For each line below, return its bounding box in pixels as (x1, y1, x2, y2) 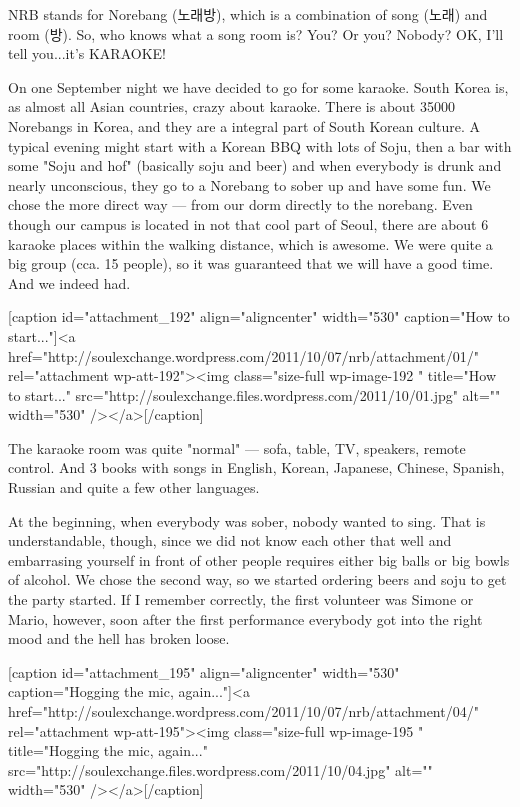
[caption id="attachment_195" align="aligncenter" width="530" (8, 661, 400, 682)
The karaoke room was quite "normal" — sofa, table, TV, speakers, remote (8, 437, 466, 458)
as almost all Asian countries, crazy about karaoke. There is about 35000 (8, 96, 455, 117)
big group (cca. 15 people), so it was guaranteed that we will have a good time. (8, 253, 494, 274)
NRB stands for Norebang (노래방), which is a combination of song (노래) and (8, 4, 488, 24)
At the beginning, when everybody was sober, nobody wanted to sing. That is (8, 510, 486, 531)
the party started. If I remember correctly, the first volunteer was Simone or (8, 589, 474, 610)
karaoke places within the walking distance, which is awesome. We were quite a (8, 233, 493, 254)
